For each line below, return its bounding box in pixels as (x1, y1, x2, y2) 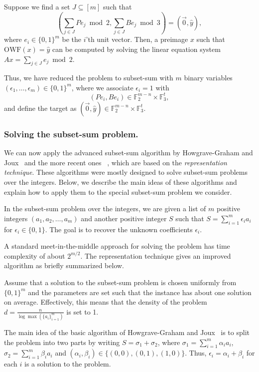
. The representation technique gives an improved (80, 250, 231, 261)
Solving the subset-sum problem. (4, 127, 138, 140)
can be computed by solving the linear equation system (52, 43, 221, 54)
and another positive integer (81, 213, 167, 223)
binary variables (184, 72, 233, 83)
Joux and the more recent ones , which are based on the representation (4, 157, 227, 167)
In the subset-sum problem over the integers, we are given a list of (4, 203, 206, 214)
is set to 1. (66, 306, 99, 317)
